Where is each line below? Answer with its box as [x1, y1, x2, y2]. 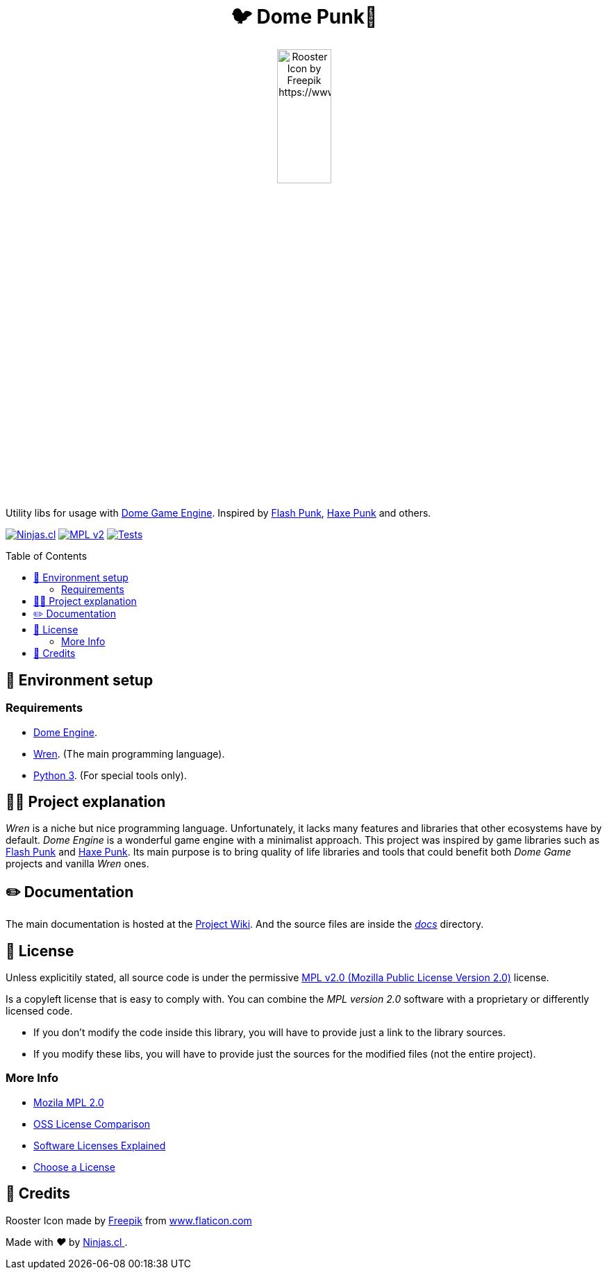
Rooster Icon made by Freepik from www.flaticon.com [6, 1214, 252, 1226]
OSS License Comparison [33, 1117, 151, 1130]
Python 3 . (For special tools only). [33, 769, 187, 781]
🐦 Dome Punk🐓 [231, 5, 378, 28]
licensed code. [6, 1005, 73, 1017]
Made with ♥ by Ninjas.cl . [6, 1235, 128, 1248]
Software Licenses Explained [33, 1139, 166, 1151]
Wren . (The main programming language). [33, 747, 225, 760]
